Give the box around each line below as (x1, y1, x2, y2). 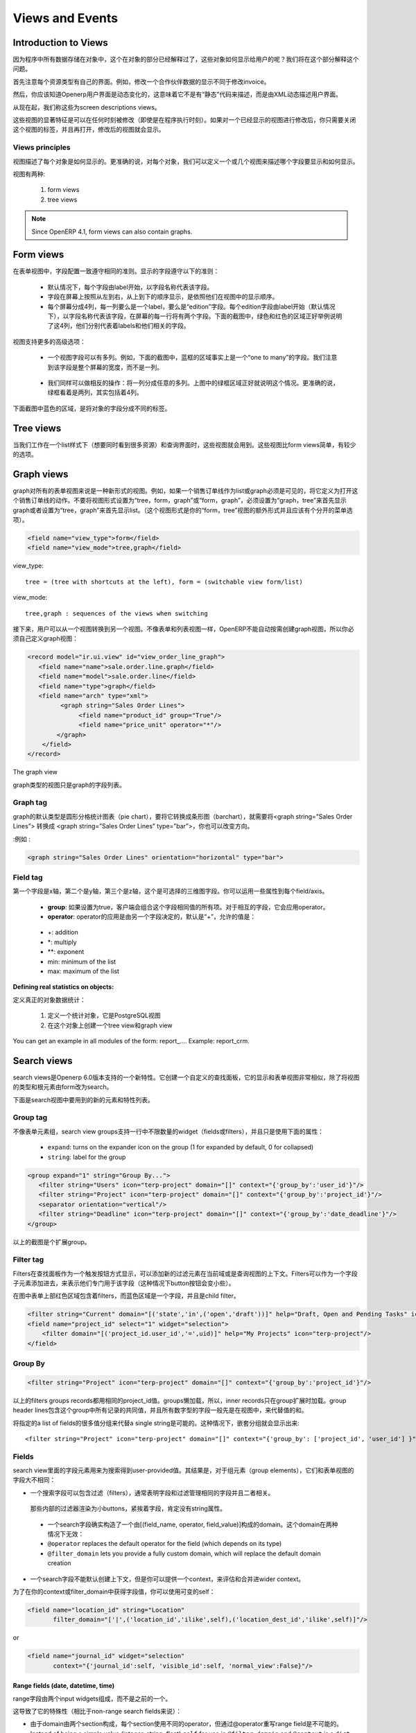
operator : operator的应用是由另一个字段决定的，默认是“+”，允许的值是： (47, 912, 257, 921)
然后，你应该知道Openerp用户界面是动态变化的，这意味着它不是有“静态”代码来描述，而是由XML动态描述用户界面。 (12, 90, 343, 98)
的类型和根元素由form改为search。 (12, 1083, 113, 1091)
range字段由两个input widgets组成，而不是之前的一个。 (12, 1694, 172, 1702)
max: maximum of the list (47, 967, 119, 975)
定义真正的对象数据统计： (12, 995, 86, 1004)
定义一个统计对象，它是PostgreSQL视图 (47, 1011, 161, 1020)
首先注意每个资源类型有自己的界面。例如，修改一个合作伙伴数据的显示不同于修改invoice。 (12, 77, 270, 86)
